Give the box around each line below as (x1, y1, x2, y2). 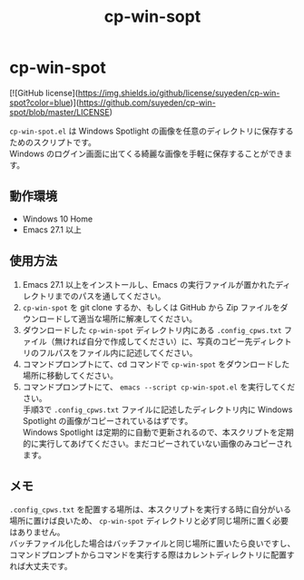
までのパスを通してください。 (54, 290, 166, 301)
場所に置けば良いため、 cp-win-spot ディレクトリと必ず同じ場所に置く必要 (9, 516, 289, 526)
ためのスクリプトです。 (9, 136, 97, 147)
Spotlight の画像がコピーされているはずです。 (22, 415, 193, 426)
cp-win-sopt (103, 6, 201, 27)
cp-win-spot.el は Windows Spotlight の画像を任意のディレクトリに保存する (9, 125, 294, 136)
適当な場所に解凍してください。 (78, 313, 198, 324)
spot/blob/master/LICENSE (9, 106, 111, 117)
